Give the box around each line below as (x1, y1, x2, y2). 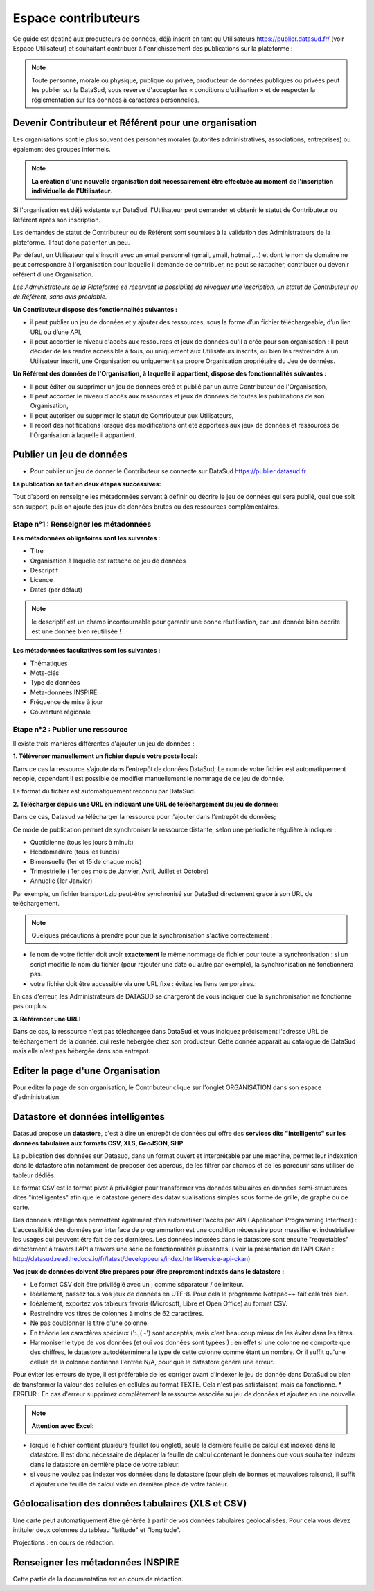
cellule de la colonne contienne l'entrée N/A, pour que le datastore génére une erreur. (30, 1357, 275, 1366)
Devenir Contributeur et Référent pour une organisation (12, 117, 258, 129)
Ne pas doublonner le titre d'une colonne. (30, 1319, 149, 1327)
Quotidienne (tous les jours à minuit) (30, 838, 134, 846)
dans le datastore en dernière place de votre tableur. (30, 1460, 180, 1468)
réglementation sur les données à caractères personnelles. (31, 96, 199, 104)
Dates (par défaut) (30, 586, 83, 594)
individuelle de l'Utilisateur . (31, 186, 112, 195)
